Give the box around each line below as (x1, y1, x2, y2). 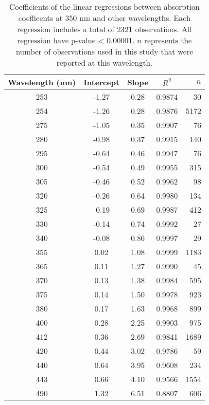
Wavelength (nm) (8, 76, 76, 88)
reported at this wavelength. (56, 57, 153, 68)
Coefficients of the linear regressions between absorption (9, 1, 200, 12)
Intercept (83, 76, 120, 88)
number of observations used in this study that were (16, 46, 193, 57)
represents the (144, 35, 192, 46)
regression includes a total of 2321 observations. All (17, 23, 192, 35)
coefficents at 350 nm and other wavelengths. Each (18, 12, 191, 23)
